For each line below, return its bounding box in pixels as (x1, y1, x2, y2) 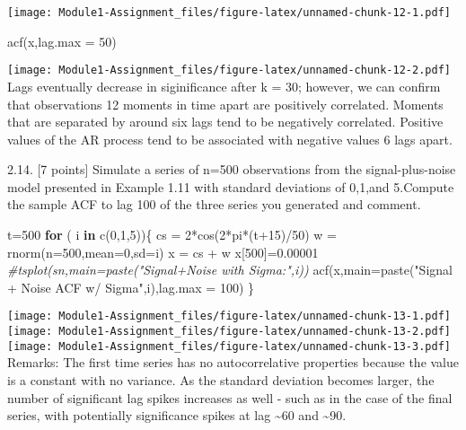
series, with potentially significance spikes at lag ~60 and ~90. (7, 406, 347, 425)
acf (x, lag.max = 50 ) (7, 31, 117, 50)
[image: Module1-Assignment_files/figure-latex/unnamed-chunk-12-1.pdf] (7, 6, 451, 19)
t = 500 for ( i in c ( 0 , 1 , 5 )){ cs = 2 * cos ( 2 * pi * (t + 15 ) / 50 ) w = (7, 225, 338, 244)
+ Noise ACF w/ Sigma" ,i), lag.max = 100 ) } (7, 277, 255, 296)
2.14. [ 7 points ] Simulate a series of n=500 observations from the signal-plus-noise (7, 160, 456, 179)
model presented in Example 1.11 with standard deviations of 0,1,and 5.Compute (7, 177, 454, 196)
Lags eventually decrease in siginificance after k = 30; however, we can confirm (7, 76, 441, 95)
